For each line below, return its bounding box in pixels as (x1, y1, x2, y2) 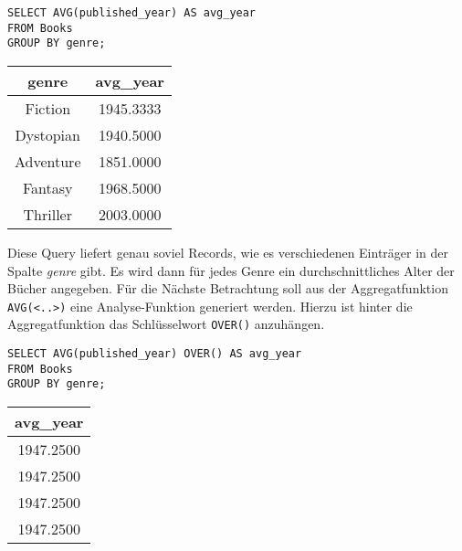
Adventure (15, 150, 81, 172)
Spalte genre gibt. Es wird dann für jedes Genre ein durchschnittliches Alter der (7, 260, 455, 280)
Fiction (25, 97, 71, 119)
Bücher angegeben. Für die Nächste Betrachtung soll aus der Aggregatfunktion (7, 279, 448, 298)
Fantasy (22, 176, 73, 198)
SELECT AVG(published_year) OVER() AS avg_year (7, 347, 302, 361)
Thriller (23, 203, 72, 225)
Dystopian (15, 123, 80, 145)
